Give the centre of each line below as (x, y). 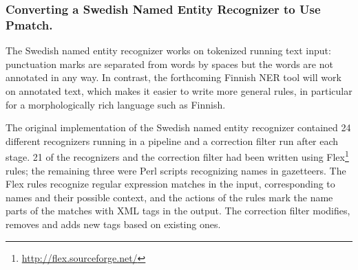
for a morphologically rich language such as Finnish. (116, 104)
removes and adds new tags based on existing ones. (113, 224)
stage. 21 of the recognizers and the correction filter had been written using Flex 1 (177, 156)
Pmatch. (29, 24)
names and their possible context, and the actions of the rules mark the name (169, 197)
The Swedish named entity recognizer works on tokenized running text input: (168, 50)
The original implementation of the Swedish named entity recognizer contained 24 (178, 127)
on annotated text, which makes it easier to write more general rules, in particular (179, 90)
